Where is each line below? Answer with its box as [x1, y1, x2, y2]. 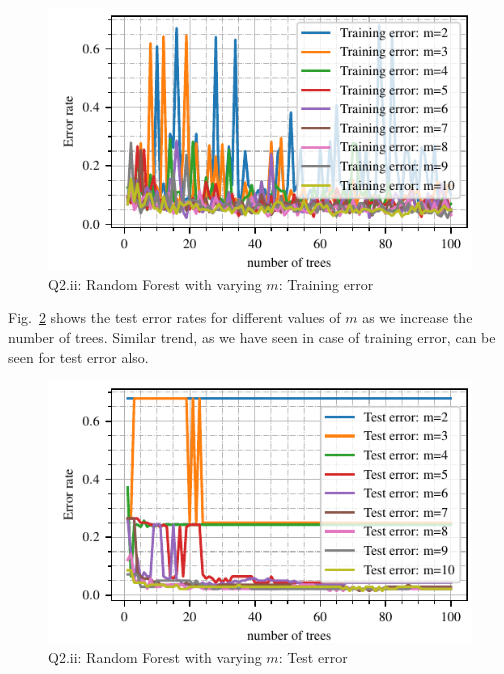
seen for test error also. [8, 346, 149, 367]
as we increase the [362, 307, 473, 328]
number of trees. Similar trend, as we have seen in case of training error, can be [8, 326, 496, 347]
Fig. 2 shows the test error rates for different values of [8, 307, 341, 328]
